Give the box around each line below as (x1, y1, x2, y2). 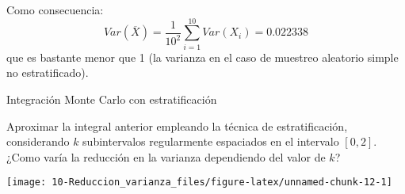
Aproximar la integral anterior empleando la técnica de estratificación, (6, 117, 348, 134)
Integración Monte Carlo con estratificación (6, 90, 217, 107)
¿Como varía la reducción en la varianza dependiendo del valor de (6, 148, 326, 165)
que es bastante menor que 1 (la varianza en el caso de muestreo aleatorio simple (6, 48, 399, 65)
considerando (6, 133, 70, 150)
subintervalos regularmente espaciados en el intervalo (82, 133, 339, 150)
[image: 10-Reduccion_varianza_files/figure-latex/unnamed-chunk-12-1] (6, 177, 392, 188)
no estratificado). (6, 64, 89, 81)
